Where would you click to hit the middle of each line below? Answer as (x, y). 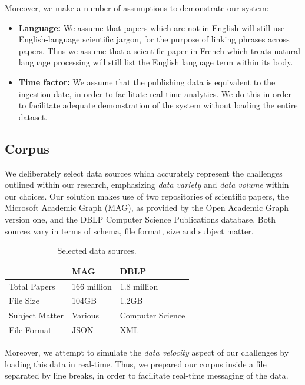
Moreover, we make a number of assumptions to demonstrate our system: (137, 8)
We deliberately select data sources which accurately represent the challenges (144, 173)
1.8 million (139, 286)
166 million (92, 286)
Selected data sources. (97, 250)
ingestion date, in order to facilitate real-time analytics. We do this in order (155, 93)
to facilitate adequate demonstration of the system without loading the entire (158, 105)
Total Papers (32, 286)
